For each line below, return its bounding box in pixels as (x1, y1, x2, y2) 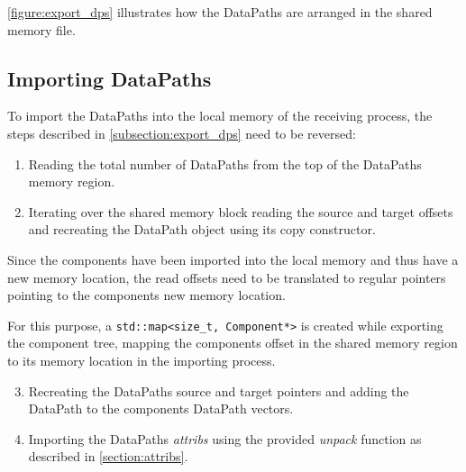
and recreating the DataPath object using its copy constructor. (28, 220, 376, 239)
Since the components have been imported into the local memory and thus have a (7, 250, 459, 268)
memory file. (7, 20, 76, 39)
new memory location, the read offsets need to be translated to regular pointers (7, 268, 446, 286)
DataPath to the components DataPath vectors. (28, 399, 294, 418)
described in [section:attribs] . (28, 447, 188, 466)
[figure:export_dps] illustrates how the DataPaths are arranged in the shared (7, 3, 433, 21)
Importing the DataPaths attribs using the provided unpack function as (28, 429, 422, 448)
